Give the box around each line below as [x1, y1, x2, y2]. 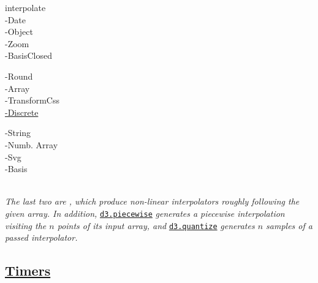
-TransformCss [5, 94, 59, 107]
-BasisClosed [5, 49, 53, 62]
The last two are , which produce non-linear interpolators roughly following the [5, 195, 300, 208]
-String [5, 126, 31, 139]
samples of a [266, 219, 312, 232]
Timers [5, 261, 51, 280]
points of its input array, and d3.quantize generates [57, 219, 255, 232]
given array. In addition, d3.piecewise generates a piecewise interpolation [5, 206, 285, 219]
